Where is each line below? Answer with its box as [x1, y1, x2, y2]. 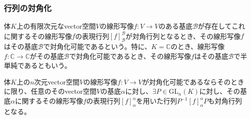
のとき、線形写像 [170, 41, 225, 51]
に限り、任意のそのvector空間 [4, 86, 97, 96]
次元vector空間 [34, 76, 80, 86]
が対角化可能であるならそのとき [142, 76, 244, 86]
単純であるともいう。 [4, 60, 71, 70]
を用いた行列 [136, 96, 177, 106]
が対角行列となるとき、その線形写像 [125, 31, 241, 41]
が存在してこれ [198, 21, 246, 31]
